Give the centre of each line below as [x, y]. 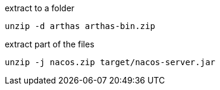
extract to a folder [40, 8]
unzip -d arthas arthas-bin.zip [80, 26]
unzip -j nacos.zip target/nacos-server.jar [110, 62]
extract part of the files [50, 44]
